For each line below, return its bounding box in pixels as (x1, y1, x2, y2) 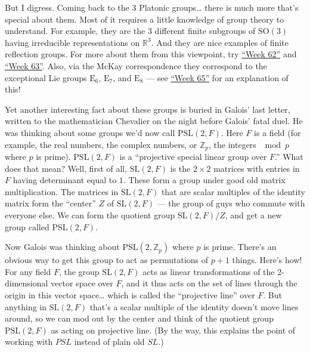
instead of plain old (74, 335, 145, 348)
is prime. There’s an (203, 240, 277, 253)
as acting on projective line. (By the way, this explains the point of (51, 323, 296, 336)
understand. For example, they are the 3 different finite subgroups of (5, 24, 256, 37)
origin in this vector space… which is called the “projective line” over (5, 288, 255, 301)
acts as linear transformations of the (142, 265, 275, 277)
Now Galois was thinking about (5, 240, 120, 253)
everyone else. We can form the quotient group (5, 208, 175, 221)
